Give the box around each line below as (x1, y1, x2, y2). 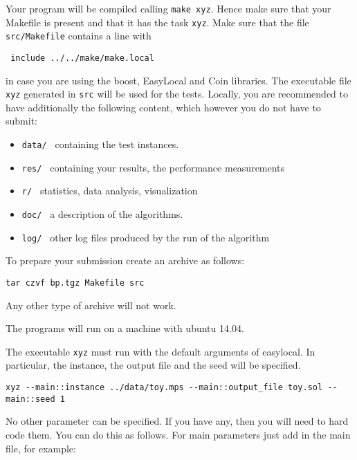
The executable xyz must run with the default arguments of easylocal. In (6, 344, 315, 358)
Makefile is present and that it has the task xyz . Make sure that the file (6, 15, 309, 29)
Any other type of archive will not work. (6, 297, 176, 312)
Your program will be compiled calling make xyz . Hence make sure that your (6, 1, 331, 15)
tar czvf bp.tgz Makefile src (6, 277, 145, 288)
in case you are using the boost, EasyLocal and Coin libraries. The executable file (6, 73, 351, 87)
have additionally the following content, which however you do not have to (6, 100, 321, 114)
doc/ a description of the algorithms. (21, 207, 183, 221)
